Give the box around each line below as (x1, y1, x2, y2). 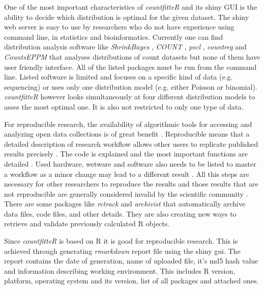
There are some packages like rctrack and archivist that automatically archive (4, 198, 246, 209)
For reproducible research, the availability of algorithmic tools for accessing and (4, 118, 252, 129)
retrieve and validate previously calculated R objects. (4, 218, 170, 229)
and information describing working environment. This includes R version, (4, 265, 236, 276)
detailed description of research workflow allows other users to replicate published (4, 138, 258, 149)
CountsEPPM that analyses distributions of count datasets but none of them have (4, 51, 260, 62)
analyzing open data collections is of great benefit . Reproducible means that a (4, 128, 250, 139)
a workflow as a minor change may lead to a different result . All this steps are (4, 168, 249, 179)
